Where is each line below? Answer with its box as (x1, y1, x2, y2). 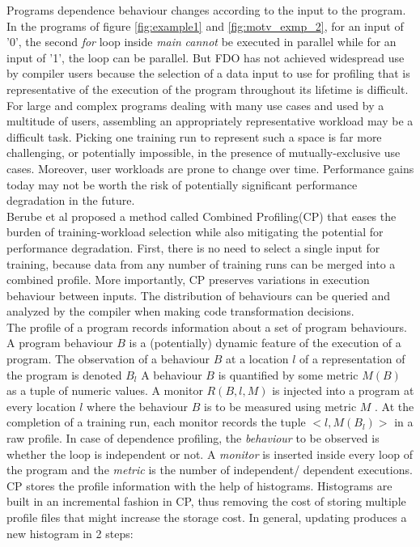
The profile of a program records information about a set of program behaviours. (6, 318, 407, 335)
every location (6, 397, 76, 414)
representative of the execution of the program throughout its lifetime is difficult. (6, 80, 409, 97)
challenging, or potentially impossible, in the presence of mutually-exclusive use (6, 144, 401, 161)
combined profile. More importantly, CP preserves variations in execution (6, 271, 370, 288)
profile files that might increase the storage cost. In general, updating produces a (6, 509, 407, 525)
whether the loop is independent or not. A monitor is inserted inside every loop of (6, 445, 414, 462)
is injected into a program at (272, 382, 414, 399)
